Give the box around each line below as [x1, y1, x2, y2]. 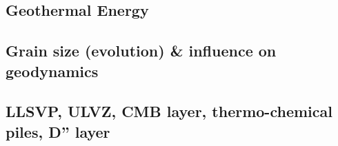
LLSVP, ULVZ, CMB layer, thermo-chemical [6, 101, 332, 122]
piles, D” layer [6, 121, 110, 142]
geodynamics [6, 60, 99, 81]
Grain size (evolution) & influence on [6, 40, 277, 61]
